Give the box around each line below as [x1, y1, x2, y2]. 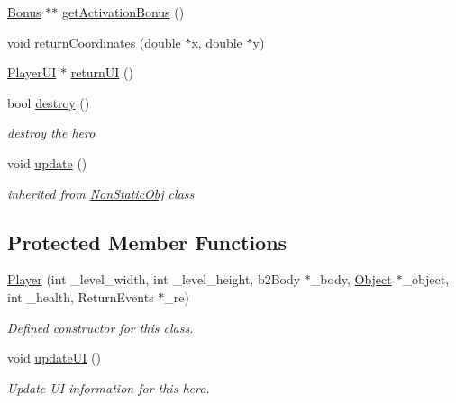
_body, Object [310, 270, 392, 289]
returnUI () [70, 63, 133, 82]
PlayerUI [7, 63, 57, 82]
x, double [191, 32, 242, 51]
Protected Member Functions [7, 228, 287, 255]
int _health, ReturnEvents [7, 287, 154, 306]
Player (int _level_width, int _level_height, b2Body [7, 270, 301, 289]
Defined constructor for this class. [7, 318, 194, 336]
